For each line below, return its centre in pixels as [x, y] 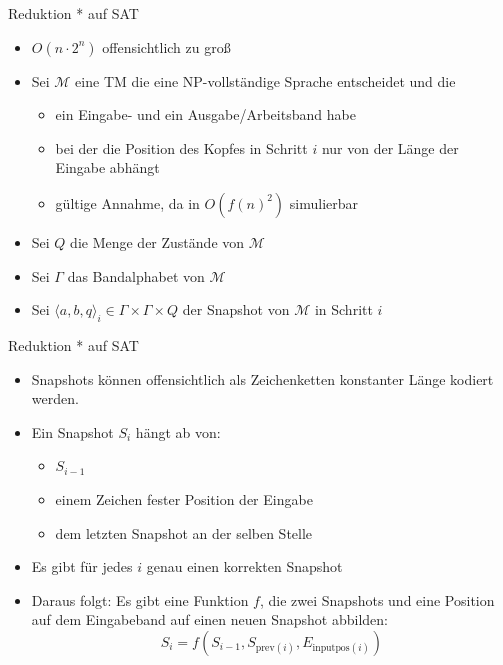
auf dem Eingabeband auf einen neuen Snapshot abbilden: [209, 619]
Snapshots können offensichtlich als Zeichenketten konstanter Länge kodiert [262, 378]
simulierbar [324, 202]
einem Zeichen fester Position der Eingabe [184, 498]
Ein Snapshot [72, 431]
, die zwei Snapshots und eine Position [377, 599]
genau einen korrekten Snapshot [244, 566]
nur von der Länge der [390, 147]
